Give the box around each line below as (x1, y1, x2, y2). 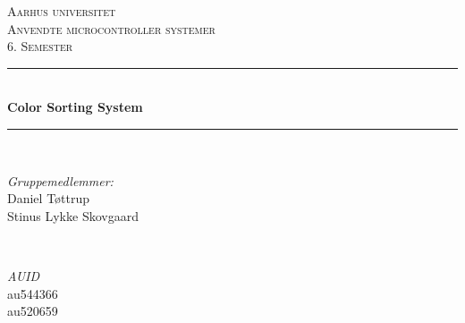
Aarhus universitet (7, 2, 116, 20)
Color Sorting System (7, 98, 143, 116)
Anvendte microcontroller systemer (7, 19, 216, 38)
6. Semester (7, 37, 73, 55)
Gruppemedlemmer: (7, 171, 114, 190)
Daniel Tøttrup (7, 189, 90, 208)
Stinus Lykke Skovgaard (7, 206, 139, 225)
